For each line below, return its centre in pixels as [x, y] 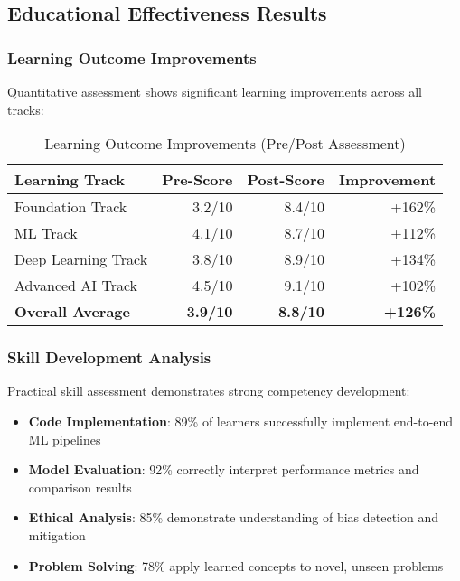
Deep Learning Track [81, 259]
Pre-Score [197, 180]
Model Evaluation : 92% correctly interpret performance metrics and [224, 469]
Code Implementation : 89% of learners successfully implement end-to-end [241, 421]
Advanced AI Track [76, 286]
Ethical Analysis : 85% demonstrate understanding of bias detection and [234, 517]
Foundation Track [71, 207]
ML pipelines [65, 439]
